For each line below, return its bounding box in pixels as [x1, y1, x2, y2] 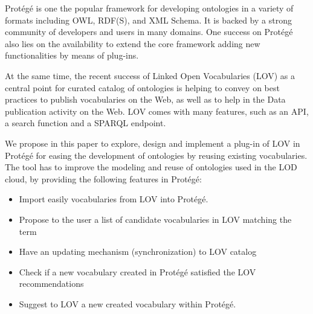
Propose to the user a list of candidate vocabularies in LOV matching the [19, 213, 292, 225]
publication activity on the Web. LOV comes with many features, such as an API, [5, 104, 309, 117]
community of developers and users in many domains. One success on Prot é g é [5, 25, 293, 38]
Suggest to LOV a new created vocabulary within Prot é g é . [19, 297, 236, 310]
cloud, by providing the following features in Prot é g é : [5, 172, 202, 185]
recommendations [19, 277, 84, 290]
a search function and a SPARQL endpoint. [5, 117, 166, 129]
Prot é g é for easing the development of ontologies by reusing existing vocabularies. [5, 149, 308, 161]
